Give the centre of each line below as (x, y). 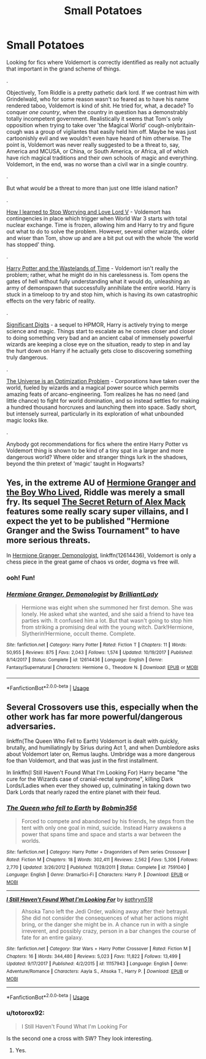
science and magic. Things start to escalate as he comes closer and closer (101, 331)
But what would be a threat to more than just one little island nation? (92, 188)
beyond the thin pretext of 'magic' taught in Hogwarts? (75, 464)
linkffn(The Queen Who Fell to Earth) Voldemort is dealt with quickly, (93, 741)
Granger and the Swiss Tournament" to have (93, 531)
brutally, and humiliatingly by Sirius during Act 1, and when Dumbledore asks (103, 748)
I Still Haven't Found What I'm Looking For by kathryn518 (80, 899)
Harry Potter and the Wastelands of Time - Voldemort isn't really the (93, 268)
